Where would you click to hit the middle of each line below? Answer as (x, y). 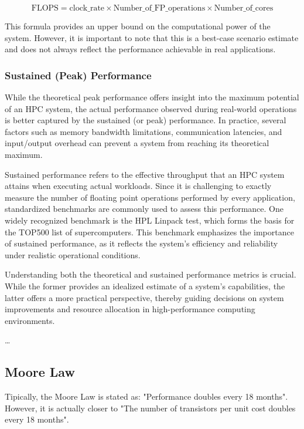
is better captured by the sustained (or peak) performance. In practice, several (146, 120)
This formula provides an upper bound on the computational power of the (138, 26)
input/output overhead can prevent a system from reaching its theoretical (137, 143)
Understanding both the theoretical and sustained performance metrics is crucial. (151, 274)
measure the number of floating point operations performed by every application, (150, 197)
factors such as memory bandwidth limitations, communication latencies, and (144, 131)
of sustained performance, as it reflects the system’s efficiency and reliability (141, 243)
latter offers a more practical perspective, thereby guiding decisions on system (144, 297)
